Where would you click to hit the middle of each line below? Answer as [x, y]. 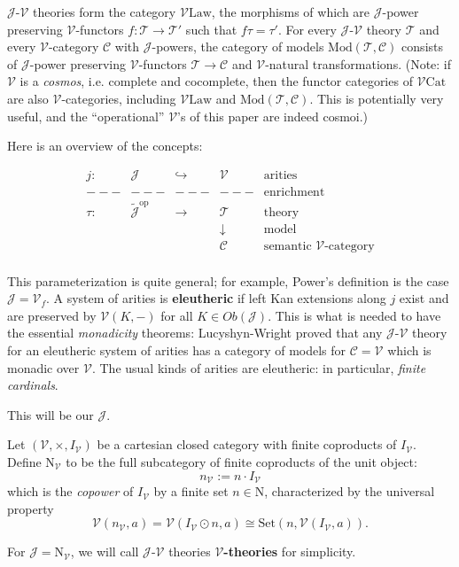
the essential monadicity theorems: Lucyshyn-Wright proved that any [195, 333]
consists [423, 47]
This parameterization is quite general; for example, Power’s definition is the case [228, 280]
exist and [424, 298]
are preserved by [52, 315]
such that [211, 29]
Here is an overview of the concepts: [105, 146]
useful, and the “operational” [86, 116]
